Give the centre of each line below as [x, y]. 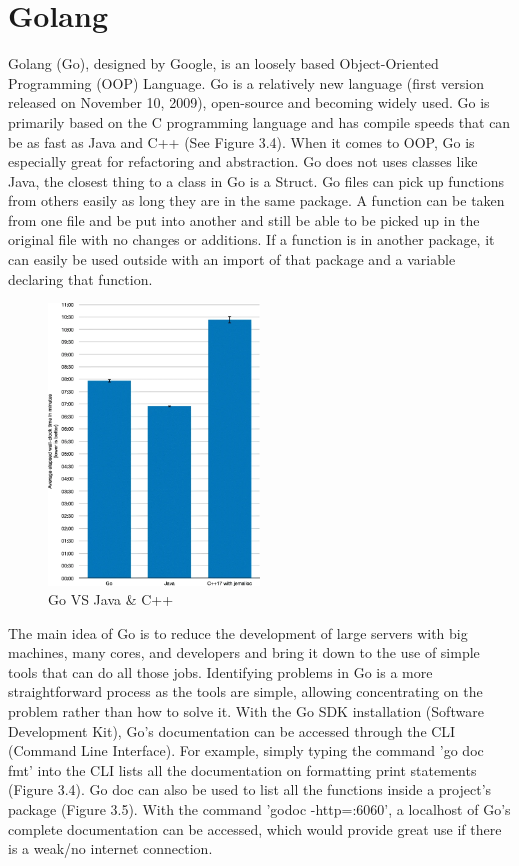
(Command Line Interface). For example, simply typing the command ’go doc [246, 750]
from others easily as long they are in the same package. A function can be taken [256, 200]
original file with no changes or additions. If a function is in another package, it [251, 239]
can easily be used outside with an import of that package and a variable [232, 259]
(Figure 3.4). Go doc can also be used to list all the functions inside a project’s [250, 789]
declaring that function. [80, 278]
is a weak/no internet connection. [110, 848]
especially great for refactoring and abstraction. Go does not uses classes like [243, 161]
